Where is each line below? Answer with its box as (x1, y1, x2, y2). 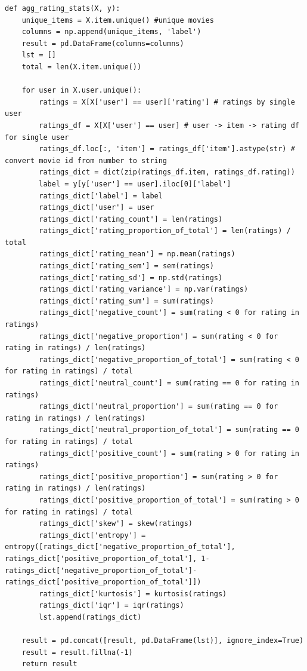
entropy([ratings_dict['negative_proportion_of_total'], (5, 543, 235, 551)
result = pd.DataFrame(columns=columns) (21, 39, 184, 48)
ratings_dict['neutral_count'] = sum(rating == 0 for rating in (39, 379, 299, 387)
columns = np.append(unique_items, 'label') (21, 27, 201, 36)
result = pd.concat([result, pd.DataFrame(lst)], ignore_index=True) (21, 636, 304, 645)
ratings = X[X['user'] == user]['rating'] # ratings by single (39, 97, 295, 106)
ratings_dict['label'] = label (39, 191, 163, 200)
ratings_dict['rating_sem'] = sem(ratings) (39, 262, 214, 271)
